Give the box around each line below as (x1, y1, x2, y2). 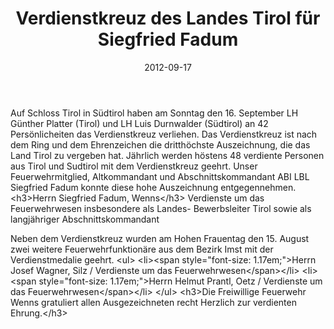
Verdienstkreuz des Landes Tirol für (15, 7, 321, 30)
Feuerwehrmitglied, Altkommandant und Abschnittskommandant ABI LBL (10, 170, 310, 182)
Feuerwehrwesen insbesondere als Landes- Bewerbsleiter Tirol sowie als (10, 202, 312, 214)
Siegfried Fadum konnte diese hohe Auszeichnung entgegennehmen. (10, 181, 297, 193)
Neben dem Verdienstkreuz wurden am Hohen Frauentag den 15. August (10, 232, 310, 244)
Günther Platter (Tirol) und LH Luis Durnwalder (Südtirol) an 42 (10, 117, 269, 129)
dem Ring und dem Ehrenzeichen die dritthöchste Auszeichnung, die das (10, 138, 311, 151)
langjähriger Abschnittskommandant (10, 213, 160, 225)
